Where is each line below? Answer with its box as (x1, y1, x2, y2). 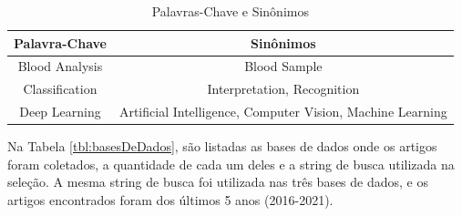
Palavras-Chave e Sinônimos (151, 2, 309, 20)
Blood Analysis (17, 57, 103, 76)
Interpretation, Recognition (207, 79, 360, 98)
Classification (23, 79, 98, 98)
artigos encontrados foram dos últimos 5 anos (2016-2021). (7, 190, 334, 209)
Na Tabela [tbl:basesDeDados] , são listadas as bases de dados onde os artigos (7, 137, 437, 156)
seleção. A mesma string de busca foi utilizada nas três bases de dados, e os (7, 172, 428, 191)
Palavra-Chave (14, 33, 107, 52)
